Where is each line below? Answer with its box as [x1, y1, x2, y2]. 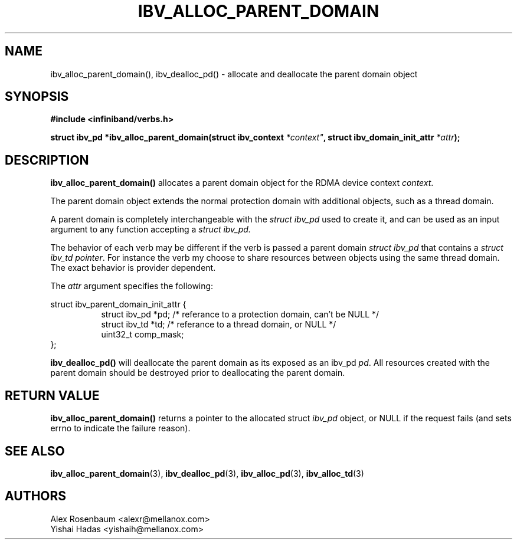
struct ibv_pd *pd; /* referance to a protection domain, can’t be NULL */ [101, 309, 379, 320]
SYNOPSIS [5, 89, 69, 104]
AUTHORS [5, 489, 67, 504]
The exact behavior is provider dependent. [50, 263, 216, 273]
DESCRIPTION [5, 152, 89, 168]
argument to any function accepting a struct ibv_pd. [50, 224, 251, 235]
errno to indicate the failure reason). [50, 423, 191, 434]
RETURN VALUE [5, 388, 100, 403]
